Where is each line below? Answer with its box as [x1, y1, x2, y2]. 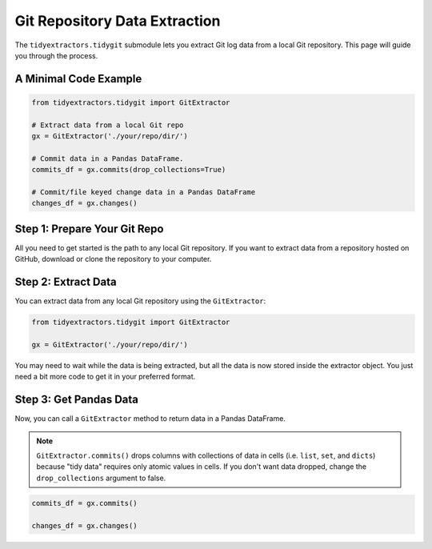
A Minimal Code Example [14, 72, 142, 86]
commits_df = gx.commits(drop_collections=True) [31, 165, 226, 174]
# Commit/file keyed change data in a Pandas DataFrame [31, 188, 256, 197]
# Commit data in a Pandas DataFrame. [31, 154, 184, 163]
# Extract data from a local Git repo [31, 120, 184, 130]
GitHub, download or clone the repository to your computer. [14, 254, 212, 264]
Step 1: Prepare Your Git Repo [14, 222, 164, 235]
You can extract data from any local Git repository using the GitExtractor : [14, 296, 266, 306]
